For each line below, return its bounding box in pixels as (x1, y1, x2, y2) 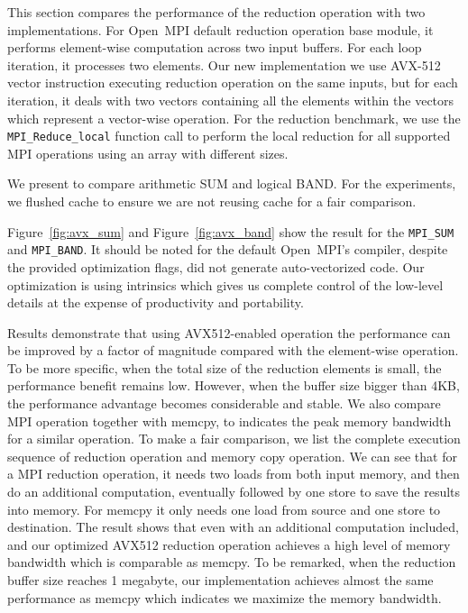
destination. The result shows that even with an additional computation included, (7, 517, 459, 536)
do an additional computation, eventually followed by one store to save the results (7, 482, 461, 501)
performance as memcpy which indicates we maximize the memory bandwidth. (7, 588, 442, 607)
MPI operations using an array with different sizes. (7, 143, 289, 162)
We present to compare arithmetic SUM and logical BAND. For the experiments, (7, 174, 456, 193)
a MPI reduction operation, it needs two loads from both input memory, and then (7, 464, 460, 483)
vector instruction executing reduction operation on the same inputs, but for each (7, 73, 458, 92)
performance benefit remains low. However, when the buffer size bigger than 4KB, (7, 376, 460, 395)
